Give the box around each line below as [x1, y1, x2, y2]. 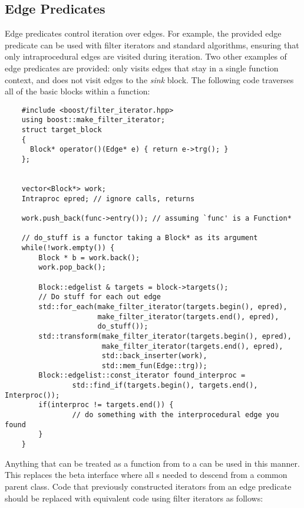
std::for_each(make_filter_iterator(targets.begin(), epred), [38, 302, 288, 311]
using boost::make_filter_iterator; [21, 116, 166, 124]
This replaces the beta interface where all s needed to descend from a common [5, 468, 288, 481]
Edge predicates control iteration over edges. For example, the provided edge [5, 27, 282, 40]
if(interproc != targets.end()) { [38, 401, 174, 409]
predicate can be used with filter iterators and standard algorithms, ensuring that [5, 38, 299, 51]
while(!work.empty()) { [21, 243, 115, 252]
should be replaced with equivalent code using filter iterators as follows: [5, 491, 263, 504]
